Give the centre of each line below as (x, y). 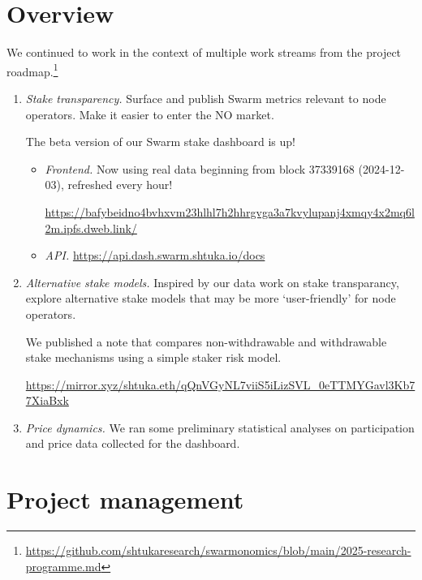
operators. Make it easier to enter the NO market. (150, 114)
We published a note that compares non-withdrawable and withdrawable (206, 341)
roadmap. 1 (32, 70)
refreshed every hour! (120, 185)
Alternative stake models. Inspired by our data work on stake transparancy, (212, 282)
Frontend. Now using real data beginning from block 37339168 (200, 168)
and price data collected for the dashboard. (133, 443)
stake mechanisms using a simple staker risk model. (153, 357)
